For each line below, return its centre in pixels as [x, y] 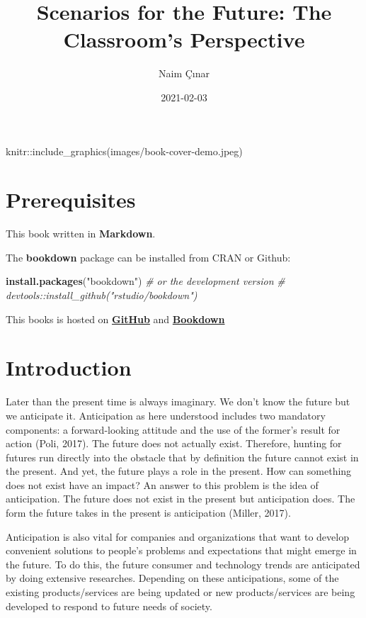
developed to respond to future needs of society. [109, 606]
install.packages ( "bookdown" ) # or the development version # [145, 281]
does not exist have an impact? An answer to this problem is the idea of [162, 484]
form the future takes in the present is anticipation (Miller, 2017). [148, 513]
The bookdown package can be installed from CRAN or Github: [148, 257]
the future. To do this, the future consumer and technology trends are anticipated [183, 564]
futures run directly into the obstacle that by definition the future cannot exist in [182, 457]
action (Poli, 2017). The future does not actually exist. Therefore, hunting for [174, 443]
